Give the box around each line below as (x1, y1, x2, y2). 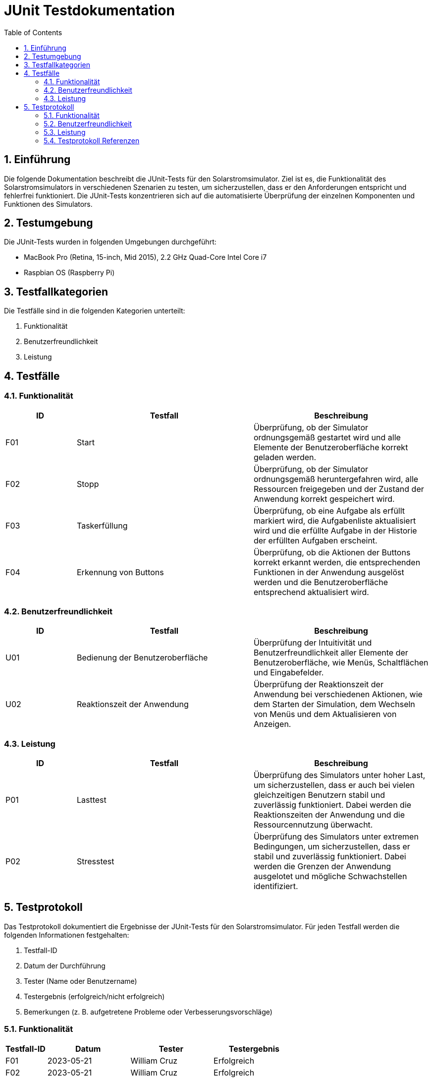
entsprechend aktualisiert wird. (253, 587, 369, 597)
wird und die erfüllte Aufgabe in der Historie (253, 525, 417, 536)
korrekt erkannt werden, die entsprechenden (253, 557, 421, 567)
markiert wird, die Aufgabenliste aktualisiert (253, 515, 416, 526)
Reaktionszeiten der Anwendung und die (253, 810, 405, 820)
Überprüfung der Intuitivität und (253, 638, 372, 648)
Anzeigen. (253, 719, 291, 729)
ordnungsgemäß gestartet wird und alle (253, 432, 401, 442)
